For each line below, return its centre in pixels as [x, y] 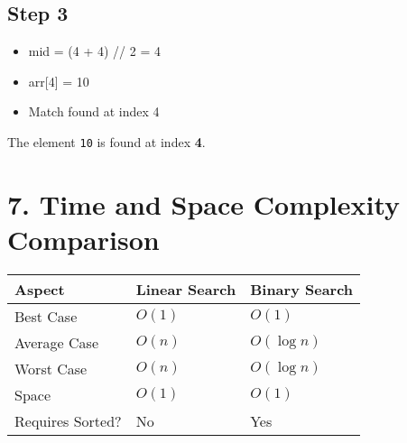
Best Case [46, 316]
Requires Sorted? [68, 420]
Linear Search [186, 289]
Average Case [56, 342]
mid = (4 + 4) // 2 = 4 [94, 51]
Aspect [40, 289]
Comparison [83, 240]
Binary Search [302, 289]
